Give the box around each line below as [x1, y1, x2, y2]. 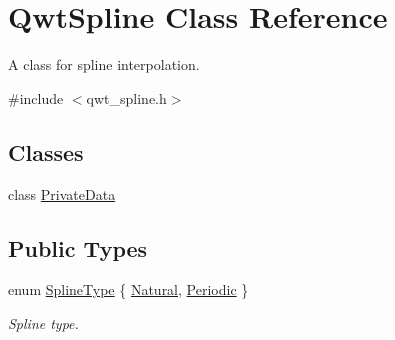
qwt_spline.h [86, 87, 167, 108]
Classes [8, 136, 84, 167]
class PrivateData [8, 183, 116, 204]
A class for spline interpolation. [8, 54, 200, 75]
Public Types [8, 232, 148, 263]
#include [8, 87, 64, 108]
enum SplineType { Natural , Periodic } [8, 279, 249, 300]
